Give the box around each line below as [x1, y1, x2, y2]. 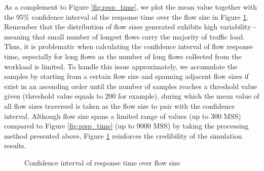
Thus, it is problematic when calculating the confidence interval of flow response [4, 41, 253, 52]
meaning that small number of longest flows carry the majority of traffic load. [4, 31, 245, 41]
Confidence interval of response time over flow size [24, 157, 180, 167]
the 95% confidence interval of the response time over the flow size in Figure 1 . [4, 11, 249, 22]
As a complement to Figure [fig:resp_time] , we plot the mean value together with [4, 2, 257, 12]
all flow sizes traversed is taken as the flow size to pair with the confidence [4, 100, 235, 111]
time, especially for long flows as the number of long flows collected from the [4, 51, 242, 61]
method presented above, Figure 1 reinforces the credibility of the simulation [4, 130, 242, 141]
